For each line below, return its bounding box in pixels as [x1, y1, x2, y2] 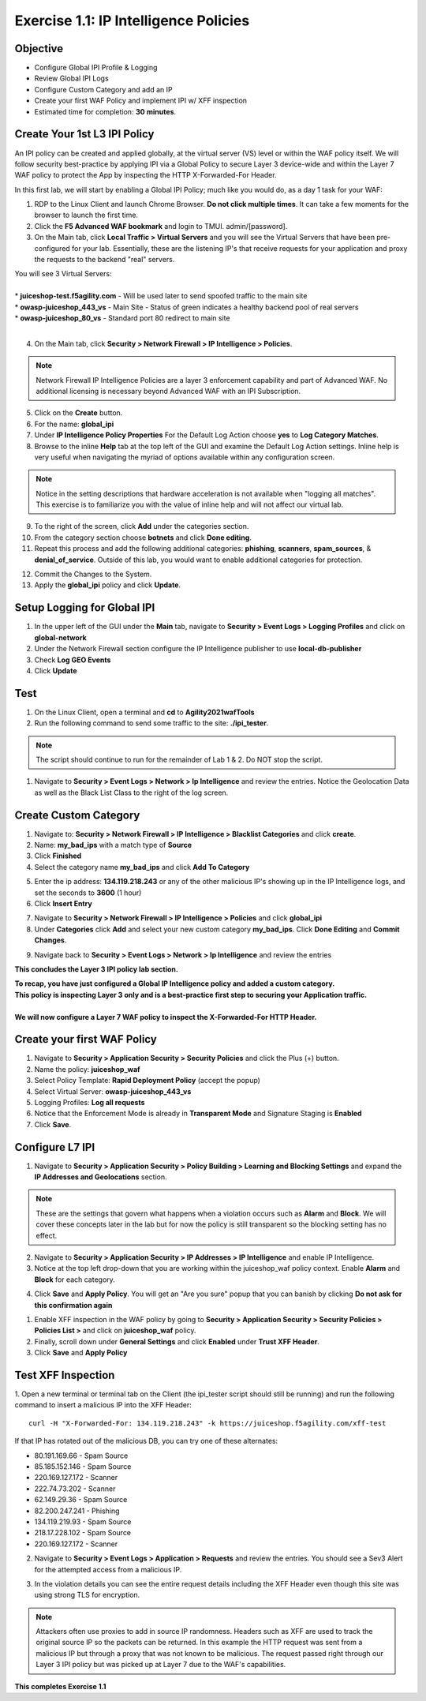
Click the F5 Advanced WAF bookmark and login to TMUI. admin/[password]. [34, 221, 288, 230]
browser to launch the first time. [34, 210, 138, 220]
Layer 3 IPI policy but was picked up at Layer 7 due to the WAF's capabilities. [35, 1660, 286, 1669]
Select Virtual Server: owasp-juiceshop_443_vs [34, 1086, 192, 1096]
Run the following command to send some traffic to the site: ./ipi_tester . [34, 718, 269, 728]
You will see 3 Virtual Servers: [14, 269, 112, 279]
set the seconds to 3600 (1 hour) [34, 888, 142, 897]
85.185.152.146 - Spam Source [34, 1462, 132, 1471]
